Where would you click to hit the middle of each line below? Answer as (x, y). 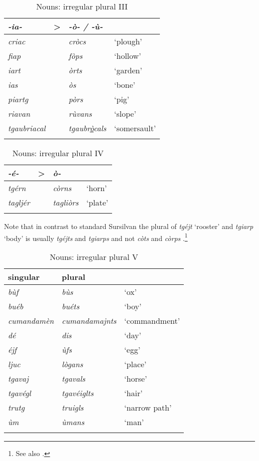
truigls (73, 407)
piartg (18, 99)
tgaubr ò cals (87, 128)
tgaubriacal (27, 128)
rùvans (80, 114)
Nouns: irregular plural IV (58, 153)
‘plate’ (97, 202)
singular (24, 276)
